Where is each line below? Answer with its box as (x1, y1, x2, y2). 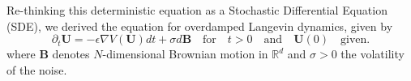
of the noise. (6, 61, 67, 78)
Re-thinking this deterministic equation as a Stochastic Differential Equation (6, 2, 387, 18)
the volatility (340, 45, 405, 62)
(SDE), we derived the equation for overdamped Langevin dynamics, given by (6, 17, 393, 34)
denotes (52, 45, 90, 62)
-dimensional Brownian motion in (102, 45, 268, 62)
